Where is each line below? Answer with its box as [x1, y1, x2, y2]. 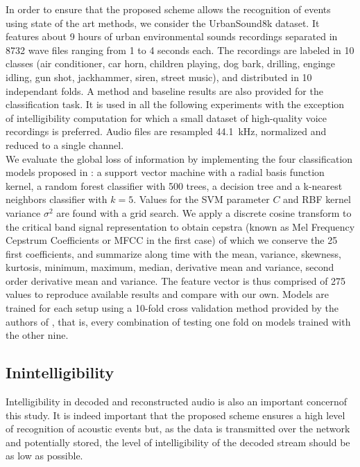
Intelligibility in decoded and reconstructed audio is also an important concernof [6, 394, 347, 409]
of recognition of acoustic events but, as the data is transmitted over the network [6, 421, 350, 436]
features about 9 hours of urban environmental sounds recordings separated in [6, 29, 338, 44]
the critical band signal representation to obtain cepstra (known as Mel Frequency [6, 219, 355, 233]
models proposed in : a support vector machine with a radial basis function [6, 165, 325, 179]
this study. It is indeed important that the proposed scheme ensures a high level [6, 407, 345, 422]
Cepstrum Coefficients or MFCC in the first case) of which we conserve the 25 [6, 233, 338, 247]
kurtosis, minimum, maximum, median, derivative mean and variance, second [6, 260, 334, 274]
